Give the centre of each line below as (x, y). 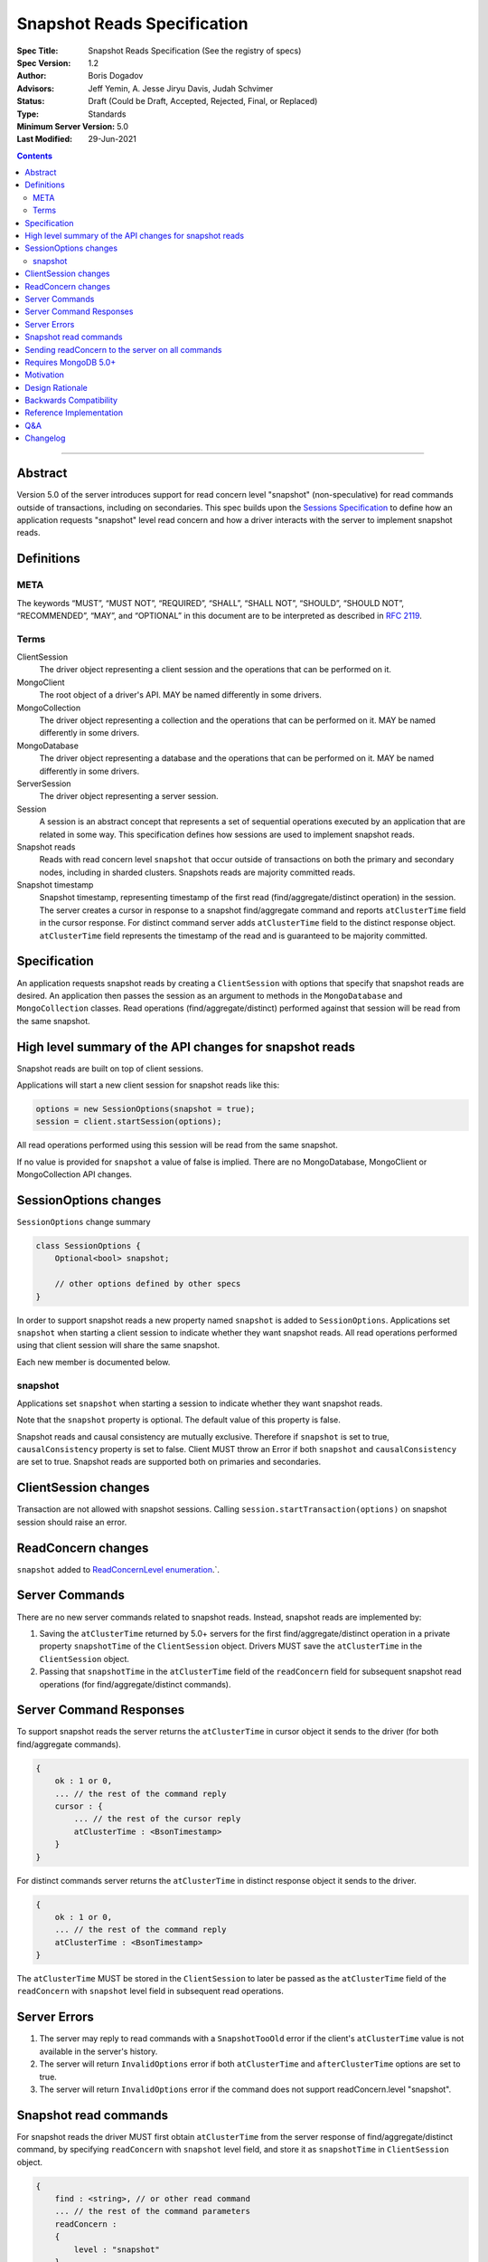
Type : (28, 114)
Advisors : (35, 88)
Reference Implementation (74, 413)
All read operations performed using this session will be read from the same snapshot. (177, 1145)
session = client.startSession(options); (129, 1121)
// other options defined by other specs (148, 1284)
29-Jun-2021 (113, 139)
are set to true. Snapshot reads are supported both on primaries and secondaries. (169, 1462)
